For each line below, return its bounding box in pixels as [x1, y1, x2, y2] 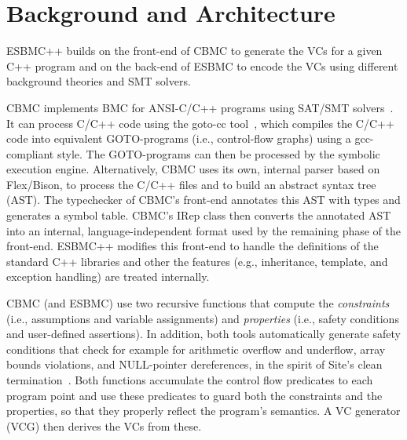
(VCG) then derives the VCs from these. [6, 417, 202, 434]
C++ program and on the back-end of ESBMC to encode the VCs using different [6, 57, 398, 74]
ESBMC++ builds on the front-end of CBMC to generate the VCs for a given [6, 42, 383, 59]
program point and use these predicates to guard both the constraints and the [6, 387, 383, 403]
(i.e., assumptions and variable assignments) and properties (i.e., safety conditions [6, 310, 399, 326]
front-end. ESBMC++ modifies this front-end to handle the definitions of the [6, 238, 379, 254]
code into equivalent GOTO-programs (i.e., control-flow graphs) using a [6, 130, 351, 147]
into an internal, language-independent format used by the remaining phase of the [6, 222, 401, 238]
